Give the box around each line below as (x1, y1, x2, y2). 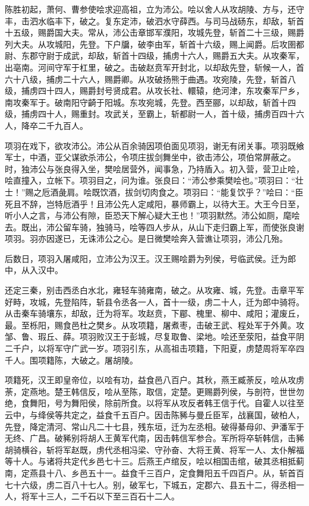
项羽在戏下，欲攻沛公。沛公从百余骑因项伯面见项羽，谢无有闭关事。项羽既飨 (5, 139, 304, 151)
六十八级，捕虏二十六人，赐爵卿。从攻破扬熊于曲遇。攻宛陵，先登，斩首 (5, 72, 288, 85)
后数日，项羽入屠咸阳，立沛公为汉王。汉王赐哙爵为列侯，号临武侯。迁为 (5, 252, 288, 264)
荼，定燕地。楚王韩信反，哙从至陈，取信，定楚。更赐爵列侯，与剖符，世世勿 (5, 385, 304, 397)
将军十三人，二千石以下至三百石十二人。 (21, 490, 179, 502)
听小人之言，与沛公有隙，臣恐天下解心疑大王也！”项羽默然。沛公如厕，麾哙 (5, 209, 300, 222)
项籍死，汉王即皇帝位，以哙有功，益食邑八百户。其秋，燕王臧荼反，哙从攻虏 (5, 374, 304, 386)
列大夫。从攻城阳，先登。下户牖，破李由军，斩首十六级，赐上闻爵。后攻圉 (5, 37, 296, 50)
